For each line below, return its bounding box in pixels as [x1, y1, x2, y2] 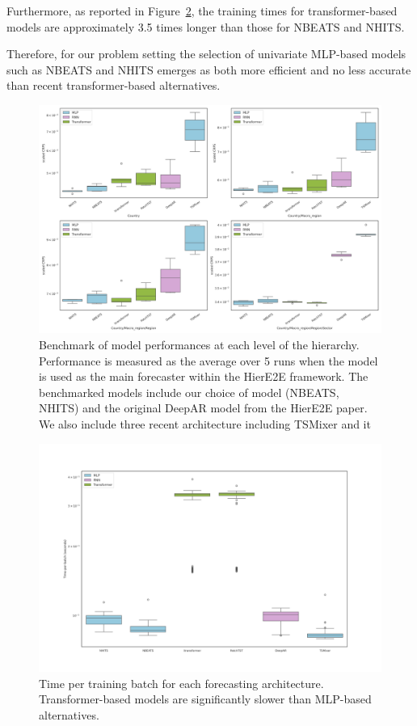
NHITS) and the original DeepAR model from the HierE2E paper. [39, 399, 368, 416]
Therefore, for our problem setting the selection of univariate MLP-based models [6, 45, 406, 62]
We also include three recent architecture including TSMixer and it [39, 415, 371, 432]
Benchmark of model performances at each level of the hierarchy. [39, 336, 360, 352]
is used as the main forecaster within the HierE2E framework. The [39, 368, 369, 385]
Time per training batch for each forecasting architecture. [39, 674, 324, 691]
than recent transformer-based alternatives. [6, 77, 221, 94]
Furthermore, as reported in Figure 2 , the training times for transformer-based [6, 2, 398, 19]
